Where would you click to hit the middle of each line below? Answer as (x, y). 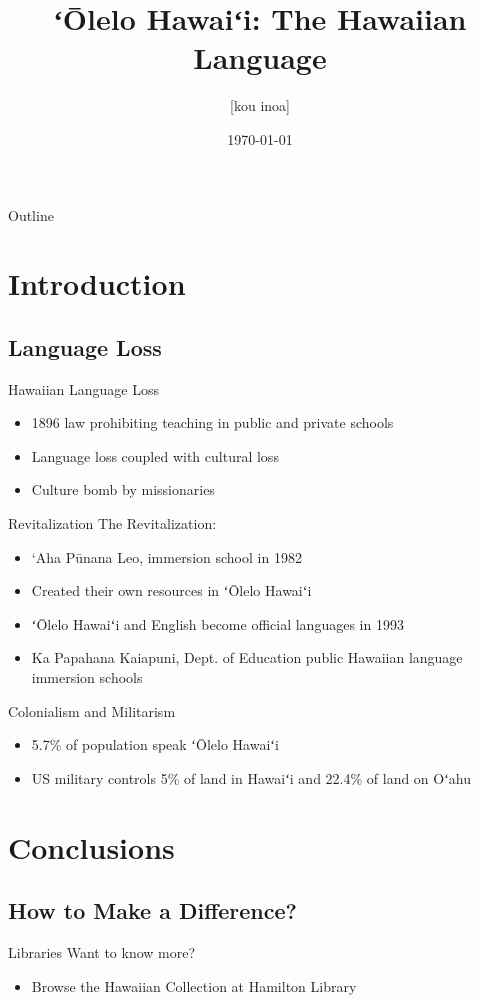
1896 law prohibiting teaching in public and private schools (212, 422)
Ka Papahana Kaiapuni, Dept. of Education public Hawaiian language (247, 657)
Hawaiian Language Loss (84, 388)
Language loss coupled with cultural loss (155, 455)
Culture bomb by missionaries (123, 489)
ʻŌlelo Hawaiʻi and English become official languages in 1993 (217, 623)
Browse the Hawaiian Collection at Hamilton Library (194, 985)
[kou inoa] (260, 105)
